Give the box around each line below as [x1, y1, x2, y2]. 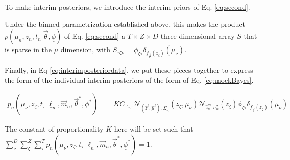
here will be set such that [114, 123, 194, 134]
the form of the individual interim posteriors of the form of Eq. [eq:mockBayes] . [5, 74, 254, 85]
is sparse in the [5, 44, 52, 55]
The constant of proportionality [5, 123, 104, 134]
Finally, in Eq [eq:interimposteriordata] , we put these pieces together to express [5, 65, 253, 75]
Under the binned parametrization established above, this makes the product [5, 18, 246, 29]
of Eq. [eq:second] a [64, 30, 125, 41]
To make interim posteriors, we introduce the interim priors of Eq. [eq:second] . [5, 2, 250, 12]
